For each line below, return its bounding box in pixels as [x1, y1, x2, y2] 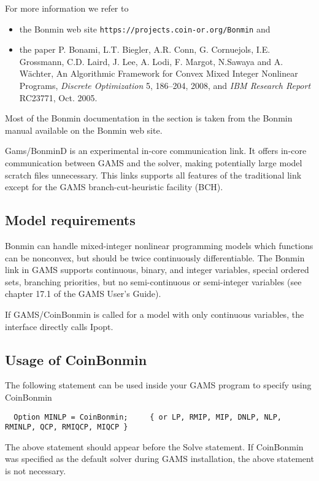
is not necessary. [5, 464, 66, 477]
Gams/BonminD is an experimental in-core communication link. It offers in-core [5, 144, 307, 157]
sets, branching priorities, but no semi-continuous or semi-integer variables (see [5, 275, 302, 288]
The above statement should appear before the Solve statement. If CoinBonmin [5, 440, 304, 453]
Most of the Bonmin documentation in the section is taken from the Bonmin [5, 112, 293, 125]
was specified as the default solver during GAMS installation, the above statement [5, 452, 314, 465]
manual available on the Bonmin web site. [5, 123, 163, 136]
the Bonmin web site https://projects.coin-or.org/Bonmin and [19, 22, 271, 35]
